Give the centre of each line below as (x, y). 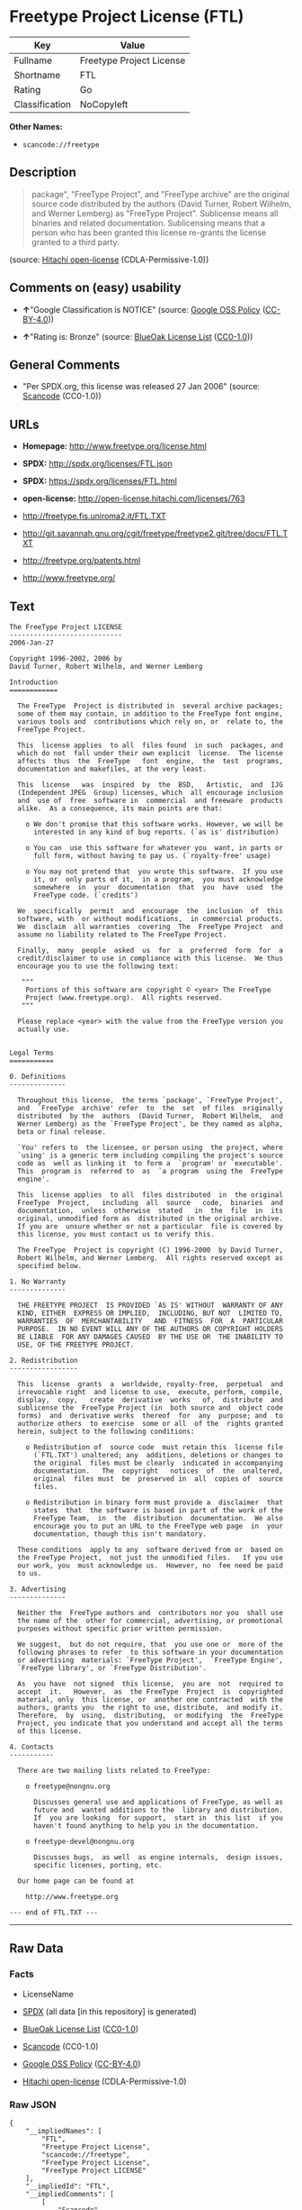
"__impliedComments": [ (70, 2194)
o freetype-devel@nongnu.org (80, 1841)
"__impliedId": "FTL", (68, 2186)
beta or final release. (62, 1132)
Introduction (34, 682)
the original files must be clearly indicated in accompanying (158, 1463)
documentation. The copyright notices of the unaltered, (158, 1471)
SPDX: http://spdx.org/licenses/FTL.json (97, 464)
